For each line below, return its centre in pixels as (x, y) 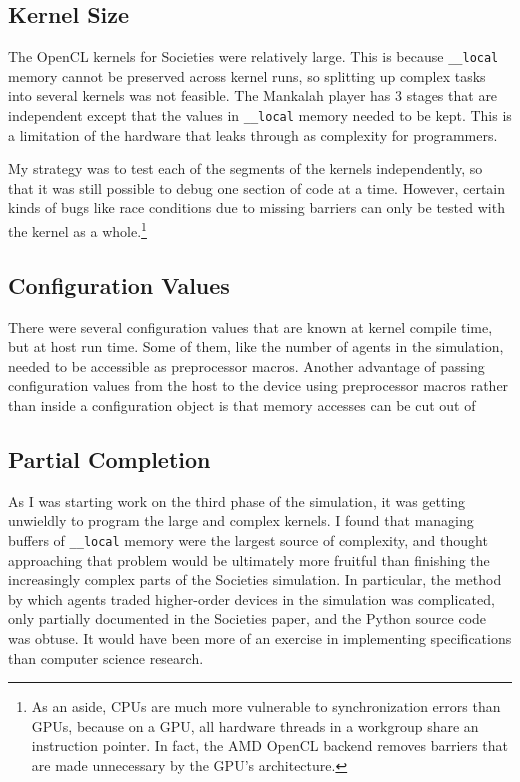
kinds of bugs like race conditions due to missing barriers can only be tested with (256, 207)
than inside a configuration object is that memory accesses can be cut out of (242, 404)
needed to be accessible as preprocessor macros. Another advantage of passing (246, 365)
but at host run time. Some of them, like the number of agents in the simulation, (256, 346)
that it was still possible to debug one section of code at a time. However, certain (257, 187)
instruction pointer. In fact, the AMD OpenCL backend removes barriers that (269, 745)
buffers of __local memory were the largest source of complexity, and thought (248, 539)
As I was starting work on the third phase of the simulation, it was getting (237, 500)
